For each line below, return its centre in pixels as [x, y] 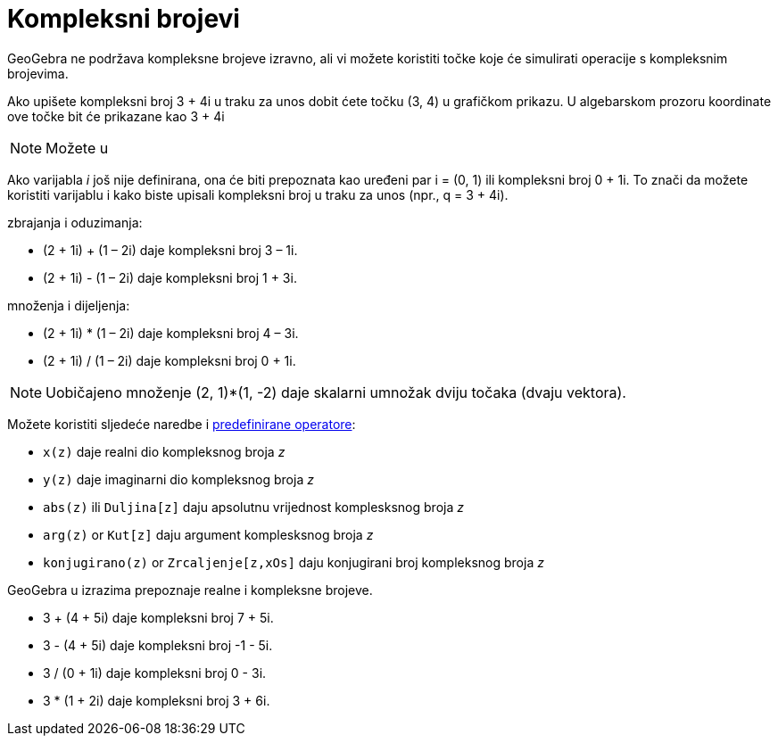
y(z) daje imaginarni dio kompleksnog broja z [178, 479]
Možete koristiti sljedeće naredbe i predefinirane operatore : [182, 424]
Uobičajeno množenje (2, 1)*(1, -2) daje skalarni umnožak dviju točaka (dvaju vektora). [336, 392]
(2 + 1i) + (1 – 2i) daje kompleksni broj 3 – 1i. [170, 250]
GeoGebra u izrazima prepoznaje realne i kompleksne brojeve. [190, 590]
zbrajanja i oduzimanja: [75, 222]
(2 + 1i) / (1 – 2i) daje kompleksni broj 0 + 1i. [170, 360]
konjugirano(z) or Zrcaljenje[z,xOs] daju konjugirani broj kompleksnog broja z [294, 562]
